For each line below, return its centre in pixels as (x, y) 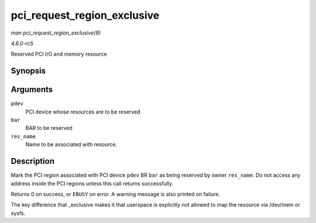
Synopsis (28, 71)
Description (33, 161)
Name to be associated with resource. (71, 145)
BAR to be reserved (49, 128)
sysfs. (18, 213)
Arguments (32, 90)
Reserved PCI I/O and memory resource (59, 54)
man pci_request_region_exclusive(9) (56, 33)
